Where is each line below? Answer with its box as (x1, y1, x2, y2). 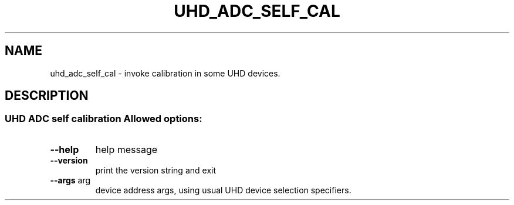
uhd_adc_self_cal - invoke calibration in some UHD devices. (50, 68, 280, 78)
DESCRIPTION (5, 88, 89, 103)
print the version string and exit (95, 165, 216, 175)
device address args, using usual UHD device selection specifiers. (95, 185, 351, 195)
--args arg (50, 175, 91, 185)
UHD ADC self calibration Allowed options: (5, 113, 202, 125)
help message (95, 143, 158, 155)
